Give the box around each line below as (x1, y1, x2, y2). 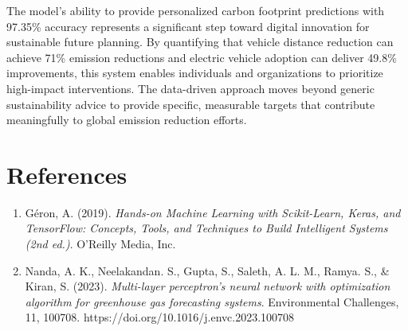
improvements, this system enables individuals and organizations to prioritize (6, 64, 383, 81)
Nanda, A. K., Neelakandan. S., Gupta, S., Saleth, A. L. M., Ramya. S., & (25, 262, 390, 278)
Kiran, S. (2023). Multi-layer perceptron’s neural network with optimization (25, 278, 390, 294)
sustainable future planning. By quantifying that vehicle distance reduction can (6, 33, 394, 50)
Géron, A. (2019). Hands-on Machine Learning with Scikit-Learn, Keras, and (25, 204, 401, 220)
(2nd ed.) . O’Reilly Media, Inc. (25, 236, 176, 252)
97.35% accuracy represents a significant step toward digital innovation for (6, 18, 370, 34)
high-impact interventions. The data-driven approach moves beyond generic (6, 80, 375, 96)
